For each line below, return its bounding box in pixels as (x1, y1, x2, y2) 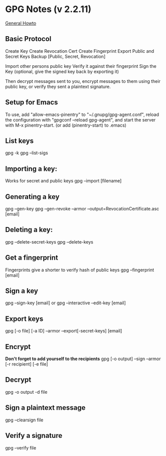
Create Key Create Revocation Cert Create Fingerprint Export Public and (5, 48, 154, 54)
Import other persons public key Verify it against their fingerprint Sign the (5, 63, 156, 69)
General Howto (5, 20, 37, 26)
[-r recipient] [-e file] (5, 361, 49, 367)
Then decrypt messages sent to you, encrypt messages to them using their (5, 78, 160, 84)
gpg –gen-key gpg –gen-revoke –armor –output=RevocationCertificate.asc (5, 206, 159, 211)
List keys (5, 137, 34, 145)
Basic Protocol (5, 35, 52, 43)
